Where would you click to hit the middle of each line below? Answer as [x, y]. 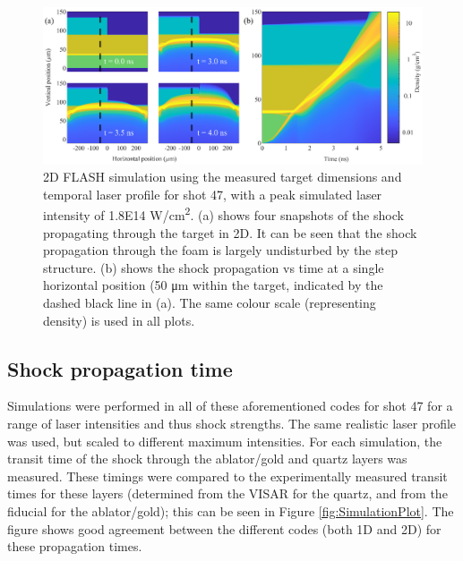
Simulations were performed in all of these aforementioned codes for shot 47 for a [230, 406]
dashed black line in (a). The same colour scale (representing [210, 302]
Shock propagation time [120, 368]
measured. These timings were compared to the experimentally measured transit [227, 476]
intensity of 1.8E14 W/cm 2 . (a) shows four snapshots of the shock [223, 213]
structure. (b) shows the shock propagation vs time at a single [214, 267]
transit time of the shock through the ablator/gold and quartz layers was [207, 459]
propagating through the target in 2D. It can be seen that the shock [230, 232]
